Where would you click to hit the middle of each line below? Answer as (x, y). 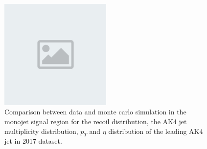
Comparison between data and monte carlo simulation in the (95, 112)
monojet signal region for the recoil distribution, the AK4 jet (96, 121)
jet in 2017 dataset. (33, 141)
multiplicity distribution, (41, 131)
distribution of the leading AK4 (156, 131)
